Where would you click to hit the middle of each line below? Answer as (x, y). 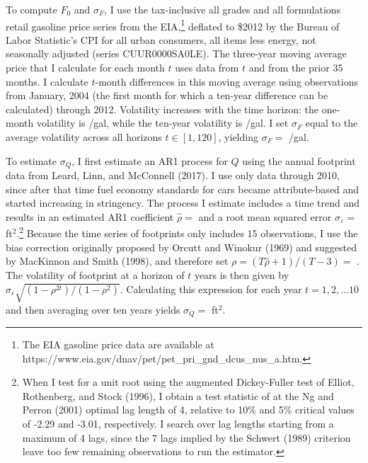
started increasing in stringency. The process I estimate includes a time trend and (183, 203)
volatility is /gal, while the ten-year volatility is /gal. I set (162, 123)
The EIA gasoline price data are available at (118, 344)
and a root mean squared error (265, 216)
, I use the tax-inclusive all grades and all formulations (223, 9)
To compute (31, 9)
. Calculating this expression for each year (211, 288)
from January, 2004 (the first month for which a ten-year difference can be (167, 95)
